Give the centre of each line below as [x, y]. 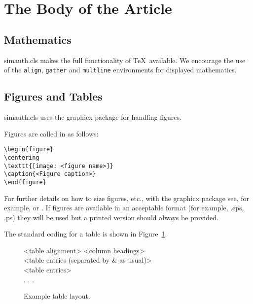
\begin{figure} [29, 150]
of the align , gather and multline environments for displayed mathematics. [120, 70]
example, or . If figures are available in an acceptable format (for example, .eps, [124, 208]
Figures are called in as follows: [51, 133]
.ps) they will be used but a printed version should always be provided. [111, 217]
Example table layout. [57, 296]
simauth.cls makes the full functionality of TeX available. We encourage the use [125, 60]
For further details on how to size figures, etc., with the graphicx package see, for [126, 198]
